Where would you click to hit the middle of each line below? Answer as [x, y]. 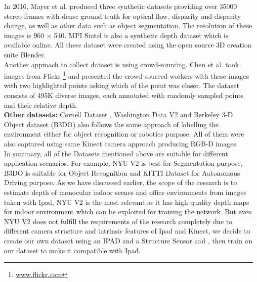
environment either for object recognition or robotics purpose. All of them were [124, 134]
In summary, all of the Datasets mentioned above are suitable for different [116, 153]
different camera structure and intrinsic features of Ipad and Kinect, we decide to [127, 231]
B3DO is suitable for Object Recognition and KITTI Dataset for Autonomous [122, 172]
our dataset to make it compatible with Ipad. [72, 250]
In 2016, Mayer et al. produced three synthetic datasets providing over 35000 [121, 6]
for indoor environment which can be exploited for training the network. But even [128, 211]
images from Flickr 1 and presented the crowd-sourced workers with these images [127, 75]
